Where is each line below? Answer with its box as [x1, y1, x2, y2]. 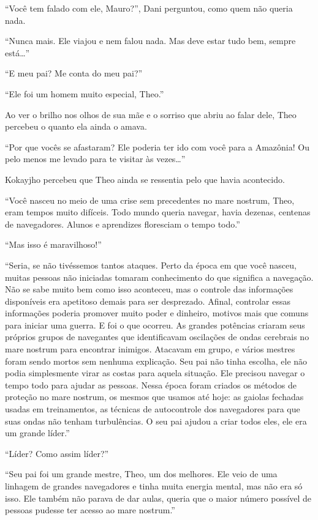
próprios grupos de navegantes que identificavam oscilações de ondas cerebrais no [5, 330, 309, 343]
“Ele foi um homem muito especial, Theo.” [5, 87, 164, 100]
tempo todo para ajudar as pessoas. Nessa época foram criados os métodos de [5, 378, 297, 391]
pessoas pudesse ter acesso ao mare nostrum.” [5, 503, 175, 516]
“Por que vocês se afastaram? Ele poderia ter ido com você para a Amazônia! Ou [5, 140, 309, 153]
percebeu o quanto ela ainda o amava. [5, 120, 147, 133]
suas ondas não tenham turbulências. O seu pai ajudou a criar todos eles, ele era [5, 414, 307, 427]
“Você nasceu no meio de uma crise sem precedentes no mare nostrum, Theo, [5, 193, 295, 206]
